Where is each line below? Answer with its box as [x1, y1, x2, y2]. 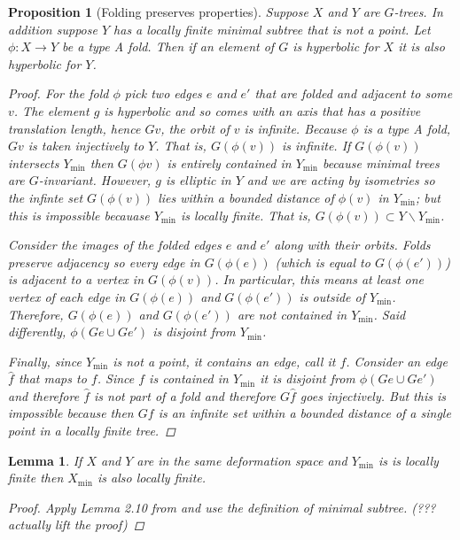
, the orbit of [160, 119, 230, 137]
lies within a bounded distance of [158, 188, 334, 206]
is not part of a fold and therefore [94, 386, 276, 405]
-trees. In [394, 3, 443, 20]
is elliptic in [165, 171, 231, 189]
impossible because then [8, 404, 134, 422]
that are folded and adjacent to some [254, 84, 453, 103]
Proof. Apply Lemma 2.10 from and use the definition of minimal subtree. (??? [8, 498, 436, 516]
